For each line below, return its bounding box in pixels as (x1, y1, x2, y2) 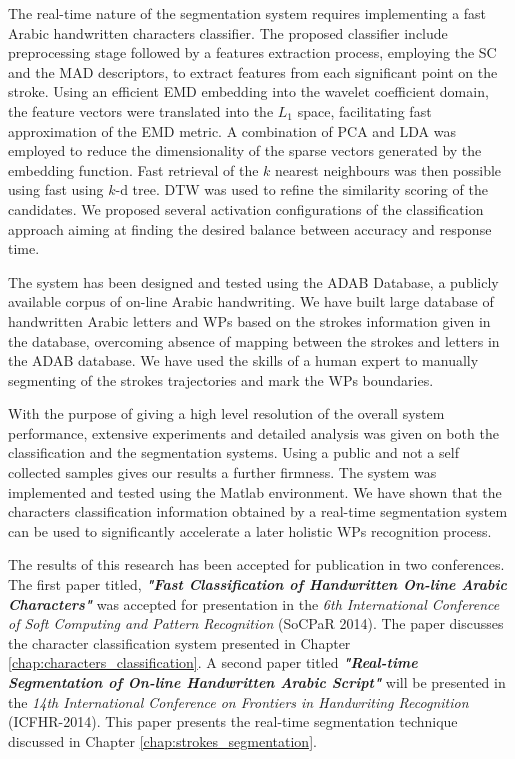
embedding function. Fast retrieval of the (8, 159, 259, 180)
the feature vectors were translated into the (8, 100, 274, 121)
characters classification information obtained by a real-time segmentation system (8, 501, 508, 522)
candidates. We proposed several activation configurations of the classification (8, 198, 484, 219)
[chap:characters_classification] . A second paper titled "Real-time (8, 652, 418, 673)
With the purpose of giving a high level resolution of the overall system (8, 403, 445, 424)
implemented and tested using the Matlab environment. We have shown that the (8, 481, 502, 502)
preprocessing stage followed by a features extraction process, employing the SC (8, 42, 497, 63)
